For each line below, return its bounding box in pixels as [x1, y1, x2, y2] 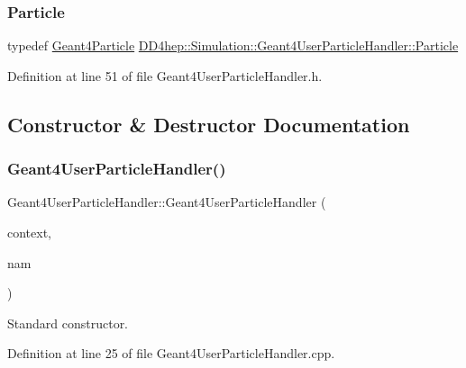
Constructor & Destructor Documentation [7, 110, 410, 138]
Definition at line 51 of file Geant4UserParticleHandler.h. [7, 66, 323, 85]
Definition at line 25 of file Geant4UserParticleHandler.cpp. [7, 344, 335, 363]
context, [7, 223, 51, 241]
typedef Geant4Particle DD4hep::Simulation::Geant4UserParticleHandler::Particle [7, 36, 459, 55]
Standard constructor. [7, 313, 129, 332]
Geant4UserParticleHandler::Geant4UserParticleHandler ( [7, 193, 326, 211]
